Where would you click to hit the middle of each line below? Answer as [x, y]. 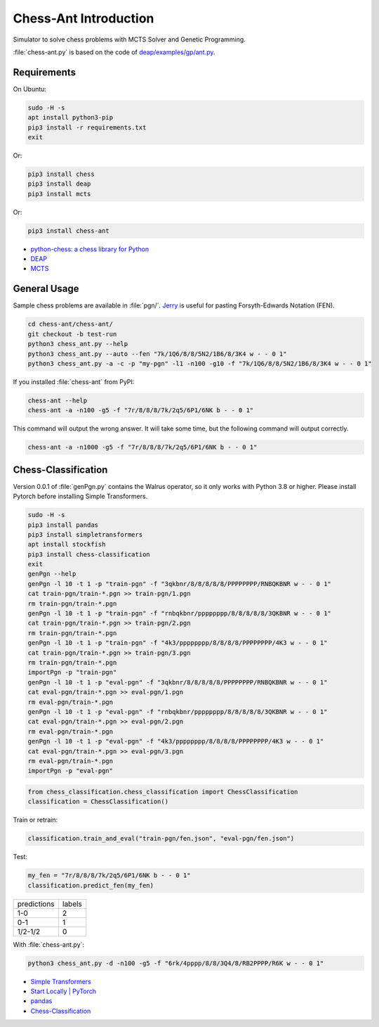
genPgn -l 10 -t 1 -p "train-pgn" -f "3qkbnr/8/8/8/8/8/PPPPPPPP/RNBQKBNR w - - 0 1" [179, 583]
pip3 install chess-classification [89, 554]
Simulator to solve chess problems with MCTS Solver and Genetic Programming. [129, 39]
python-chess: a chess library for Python [90, 249]
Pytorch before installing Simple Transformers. [80, 497]
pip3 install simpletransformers [85, 534]
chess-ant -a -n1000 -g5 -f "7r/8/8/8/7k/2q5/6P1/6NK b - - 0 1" [142, 447]
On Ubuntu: [30, 89]
